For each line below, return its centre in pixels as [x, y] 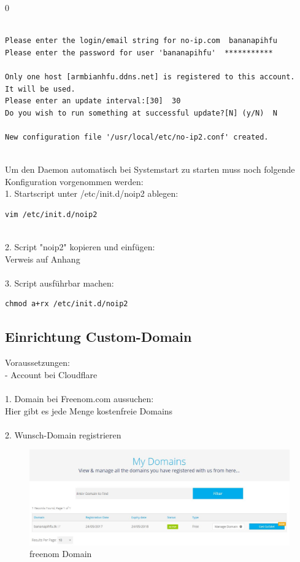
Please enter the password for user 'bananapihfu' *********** [139, 53]
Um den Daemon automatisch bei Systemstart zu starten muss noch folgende [150, 169]
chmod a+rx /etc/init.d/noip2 [67, 304]
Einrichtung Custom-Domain [98, 337]
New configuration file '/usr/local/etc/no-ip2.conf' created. [137, 137]
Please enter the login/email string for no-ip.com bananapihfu [141, 41]
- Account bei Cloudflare [51, 374]
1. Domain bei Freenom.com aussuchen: [79, 399]
